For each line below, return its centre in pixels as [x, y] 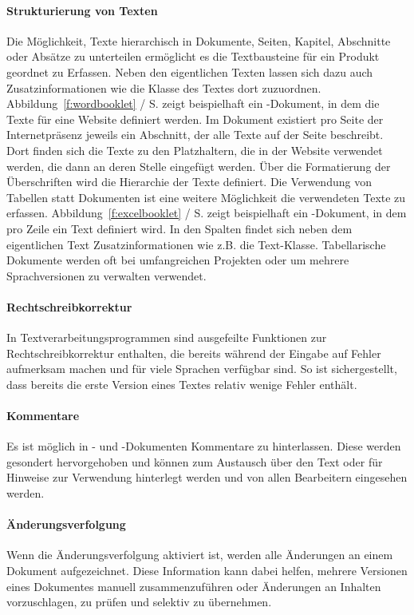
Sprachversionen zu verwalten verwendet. [106, 275]
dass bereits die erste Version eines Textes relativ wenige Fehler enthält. [182, 384]
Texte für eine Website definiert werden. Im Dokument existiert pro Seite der [195, 119]
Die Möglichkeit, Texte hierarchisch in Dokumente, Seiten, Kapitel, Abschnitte [199, 40]
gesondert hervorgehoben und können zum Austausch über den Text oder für [195, 461]
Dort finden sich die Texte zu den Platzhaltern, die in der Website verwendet [195, 150]
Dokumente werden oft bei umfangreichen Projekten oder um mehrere [178, 260]
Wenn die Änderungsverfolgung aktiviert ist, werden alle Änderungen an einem [200, 555]
